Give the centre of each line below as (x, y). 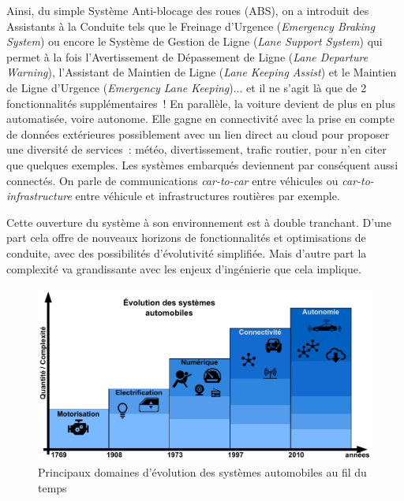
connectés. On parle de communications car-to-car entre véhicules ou (172, 180)
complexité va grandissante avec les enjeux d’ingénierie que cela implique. (184, 268)
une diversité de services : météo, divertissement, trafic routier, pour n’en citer (196, 149)
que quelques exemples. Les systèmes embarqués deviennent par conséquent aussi (202, 164)
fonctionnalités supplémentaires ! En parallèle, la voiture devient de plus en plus (201, 103)
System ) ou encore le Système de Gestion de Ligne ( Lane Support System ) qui (195, 41)
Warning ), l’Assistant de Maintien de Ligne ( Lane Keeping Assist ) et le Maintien (202, 72)
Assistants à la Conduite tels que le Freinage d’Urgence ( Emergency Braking (191, 26)
